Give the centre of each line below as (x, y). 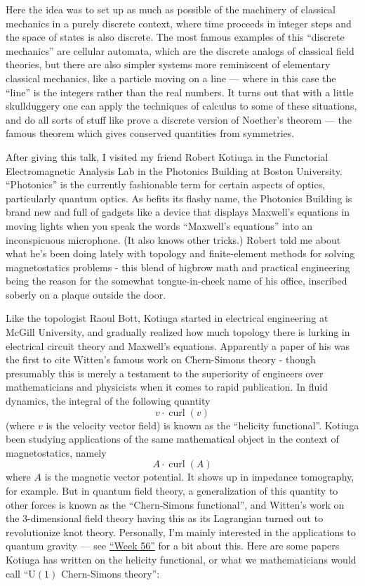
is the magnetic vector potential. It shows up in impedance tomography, (199, 477)
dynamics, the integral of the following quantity (108, 401)
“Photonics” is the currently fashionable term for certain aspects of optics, (166, 184)
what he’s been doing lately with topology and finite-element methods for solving (180, 253)
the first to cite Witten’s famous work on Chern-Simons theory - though (161, 359)
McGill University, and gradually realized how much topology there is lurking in (178, 332)
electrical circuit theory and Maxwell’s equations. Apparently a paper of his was (178, 345)
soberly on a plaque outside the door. (86, 294)
